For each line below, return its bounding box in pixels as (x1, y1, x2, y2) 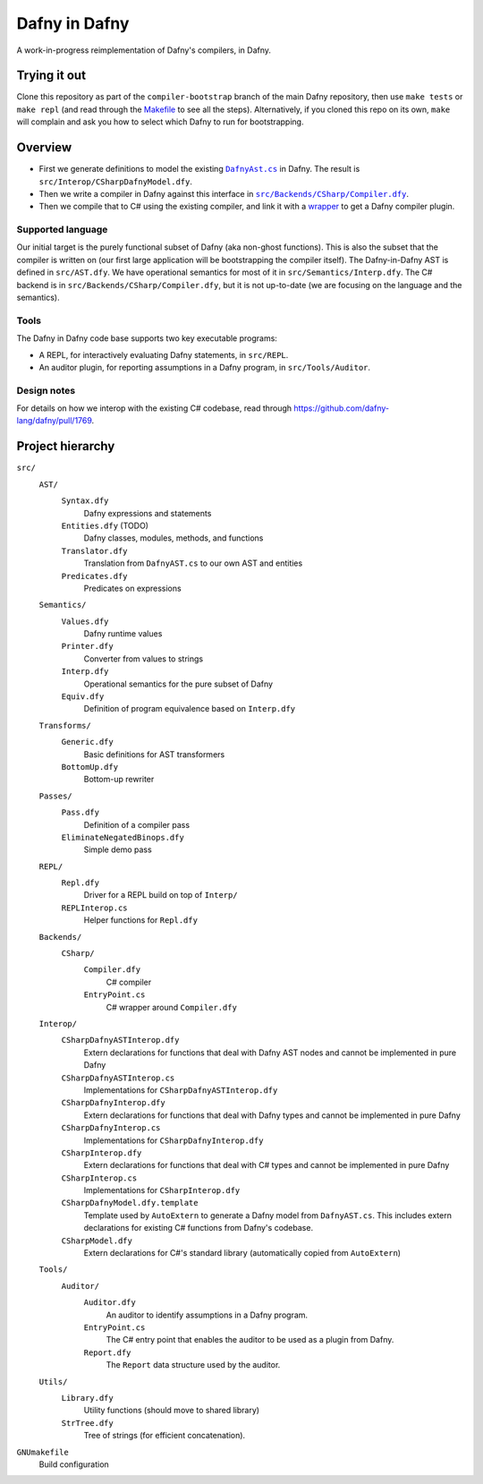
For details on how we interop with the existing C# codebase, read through (16, 403, 292, 414)
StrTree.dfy (61, 1418, 114, 1428)
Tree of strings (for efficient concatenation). (83, 1430, 246, 1441)
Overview (16, 140, 72, 156)
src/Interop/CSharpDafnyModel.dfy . (38, 175, 192, 187)
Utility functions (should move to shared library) (83, 1405, 259, 1416)
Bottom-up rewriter (83, 774, 155, 785)
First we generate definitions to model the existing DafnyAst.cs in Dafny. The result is (38, 164, 360, 175)
